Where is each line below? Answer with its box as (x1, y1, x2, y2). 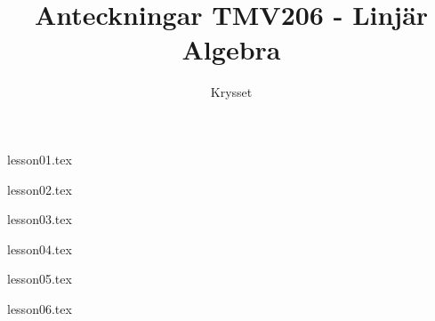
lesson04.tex (7, 239, 72, 258)
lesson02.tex (7, 180, 72, 198)
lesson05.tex (7, 269, 72, 288)
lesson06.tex (7, 299, 72, 317)
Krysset (210, 83, 253, 101)
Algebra (181, 31, 281, 68)
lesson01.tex (7, 149, 72, 168)
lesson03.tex (7, 210, 72, 229)
